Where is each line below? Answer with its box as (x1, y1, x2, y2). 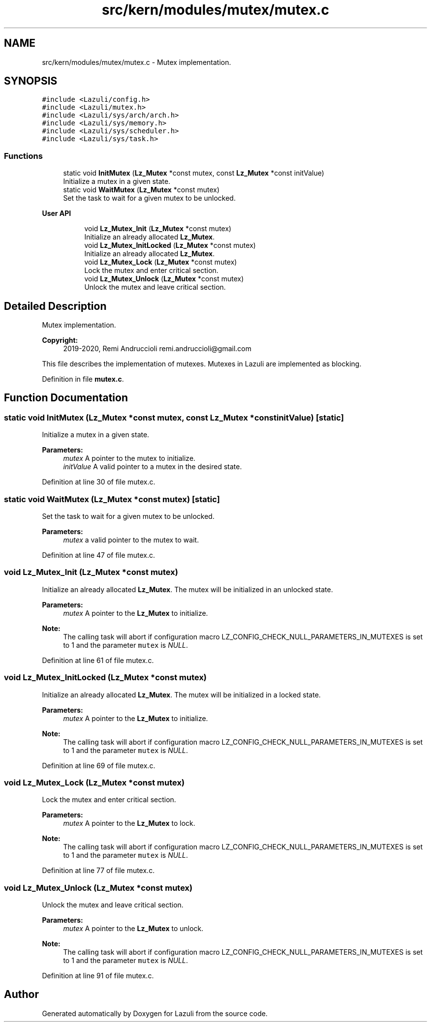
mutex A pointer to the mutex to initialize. (63, 454, 196, 463)
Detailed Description (4, 300, 107, 312)
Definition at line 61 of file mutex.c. (42, 656, 154, 664)
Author (4, 988, 39, 1001)
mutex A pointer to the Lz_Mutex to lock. (63, 819, 195, 828)
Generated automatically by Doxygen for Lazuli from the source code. (42, 1009, 268, 1018)
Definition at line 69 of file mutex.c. (42, 761, 155, 770)
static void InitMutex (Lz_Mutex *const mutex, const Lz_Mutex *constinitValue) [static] (4, 412, 344, 422)
